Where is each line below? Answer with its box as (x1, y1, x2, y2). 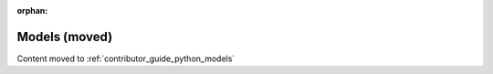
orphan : (16, 5, 48, 16)
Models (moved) (16, 28, 113, 45)
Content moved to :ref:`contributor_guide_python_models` (16, 53, 236, 64)
